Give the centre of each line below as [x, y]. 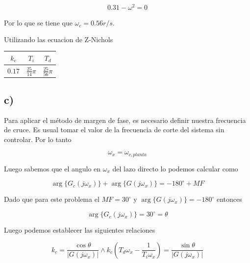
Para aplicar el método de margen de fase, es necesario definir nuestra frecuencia [125, 120]
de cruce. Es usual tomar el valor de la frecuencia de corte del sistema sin [114, 130]
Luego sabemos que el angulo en [52, 168]
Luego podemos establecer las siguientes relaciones [80, 230]
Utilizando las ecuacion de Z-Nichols [59, 39]
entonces [229, 199]
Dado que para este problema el [52, 199]
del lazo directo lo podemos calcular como [175, 168]
